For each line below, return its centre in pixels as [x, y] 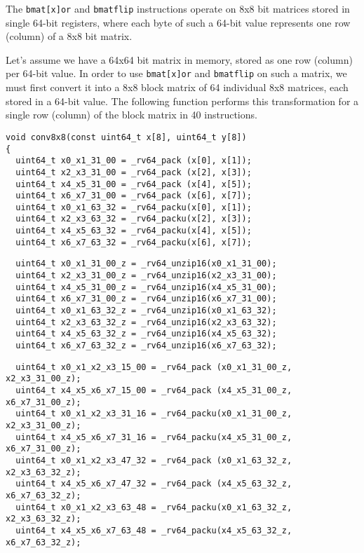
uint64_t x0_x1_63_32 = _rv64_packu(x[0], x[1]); [134, 207]
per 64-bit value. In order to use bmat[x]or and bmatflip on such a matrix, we [176, 73]
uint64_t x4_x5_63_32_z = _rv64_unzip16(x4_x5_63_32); [146, 334]
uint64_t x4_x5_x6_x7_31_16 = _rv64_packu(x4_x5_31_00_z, [154, 437]
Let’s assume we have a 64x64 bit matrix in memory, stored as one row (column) [179, 59]
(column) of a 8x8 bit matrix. [69, 36]
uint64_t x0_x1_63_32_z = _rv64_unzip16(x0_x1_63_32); [146, 311]
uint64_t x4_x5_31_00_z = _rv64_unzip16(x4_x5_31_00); [146, 287]
